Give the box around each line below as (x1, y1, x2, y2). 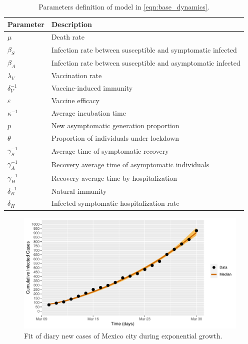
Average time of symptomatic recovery (51, 145, 169, 156)
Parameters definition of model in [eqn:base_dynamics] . (38, 2, 209, 12)
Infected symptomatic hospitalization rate (51, 198, 179, 208)
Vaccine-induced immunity (51, 83, 133, 93)
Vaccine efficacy (51, 95, 99, 106)
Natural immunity (51, 185, 107, 196)
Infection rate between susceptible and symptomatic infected (51, 44, 237, 55)
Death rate (51, 32, 84, 42)
